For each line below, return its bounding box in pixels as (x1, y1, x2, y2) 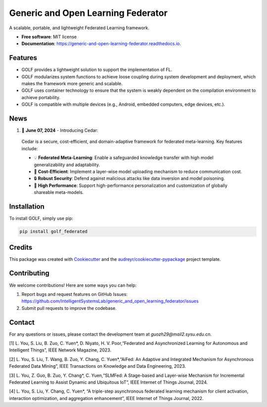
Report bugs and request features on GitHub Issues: (21, 291, 128, 297)
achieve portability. (21, 94, 60, 100)
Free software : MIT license (21, 34, 77, 40)
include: (21, 145, 38, 151)
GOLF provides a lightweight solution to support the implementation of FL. (21, 67, 173, 73)
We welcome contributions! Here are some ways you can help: (9, 282, 137, 288)
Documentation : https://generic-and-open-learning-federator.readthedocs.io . (21, 41, 181, 47)
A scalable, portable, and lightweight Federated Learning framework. (9, 25, 149, 31)
